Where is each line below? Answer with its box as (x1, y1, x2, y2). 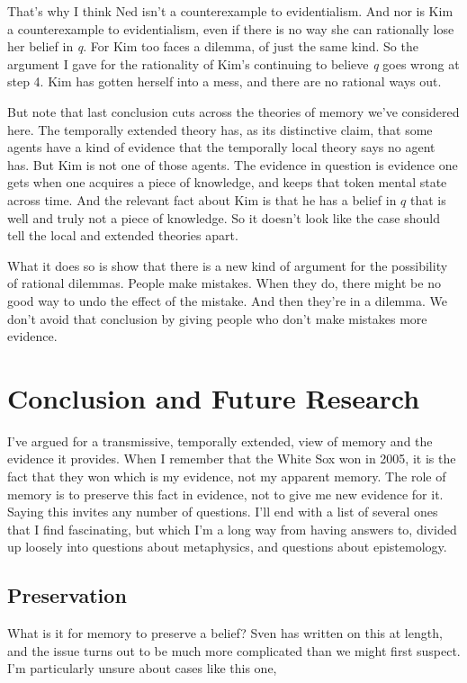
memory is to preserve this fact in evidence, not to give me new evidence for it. (7, 484, 444, 503)
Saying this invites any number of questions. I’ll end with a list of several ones (7, 502, 438, 521)
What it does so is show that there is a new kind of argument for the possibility (7, 256, 448, 274)
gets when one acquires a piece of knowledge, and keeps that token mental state (7, 173, 447, 192)
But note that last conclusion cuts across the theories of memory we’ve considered (7, 102, 460, 121)
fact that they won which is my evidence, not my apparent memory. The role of (7, 467, 446, 485)
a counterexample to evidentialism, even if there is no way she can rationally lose (7, 19, 454, 38)
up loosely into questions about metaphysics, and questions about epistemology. (7, 537, 447, 556)
